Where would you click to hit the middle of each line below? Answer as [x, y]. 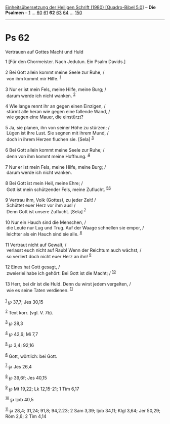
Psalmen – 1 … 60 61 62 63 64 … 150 [44, 13]
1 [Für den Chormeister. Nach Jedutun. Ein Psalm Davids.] [66, 61]
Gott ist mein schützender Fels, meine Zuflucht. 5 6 [59, 189]
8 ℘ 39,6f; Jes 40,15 [26, 377]
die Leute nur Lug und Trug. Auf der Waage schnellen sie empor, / [75, 227]
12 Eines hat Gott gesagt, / [33, 267]
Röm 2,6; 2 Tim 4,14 [26, 416]
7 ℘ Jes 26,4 [18, 366]
